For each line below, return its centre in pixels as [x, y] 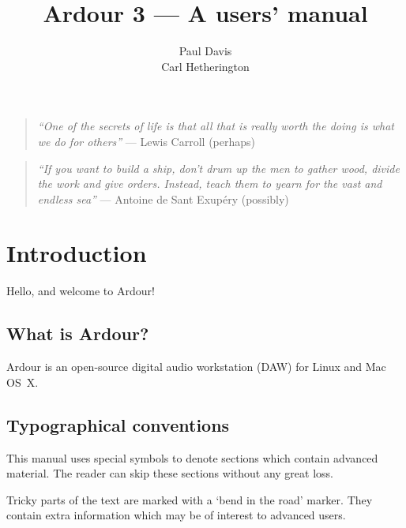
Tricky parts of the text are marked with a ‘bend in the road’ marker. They [190, 499]
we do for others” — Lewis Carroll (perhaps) [146, 141]
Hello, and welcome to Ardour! [81, 291]
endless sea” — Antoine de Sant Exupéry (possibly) [163, 198]
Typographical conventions [118, 424]
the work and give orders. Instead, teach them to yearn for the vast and [210, 183]
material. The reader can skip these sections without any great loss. [170, 473]
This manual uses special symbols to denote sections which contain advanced [192, 457]
